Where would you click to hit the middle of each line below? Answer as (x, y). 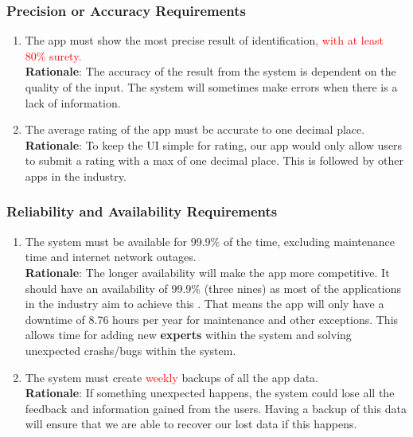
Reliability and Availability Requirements (142, 211)
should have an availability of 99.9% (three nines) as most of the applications (213, 288)
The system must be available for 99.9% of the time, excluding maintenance (210, 241)
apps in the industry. (76, 176)
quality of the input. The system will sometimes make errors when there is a (211, 87)
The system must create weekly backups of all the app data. (171, 377)
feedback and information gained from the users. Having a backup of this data (216, 408)
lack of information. (73, 102)
